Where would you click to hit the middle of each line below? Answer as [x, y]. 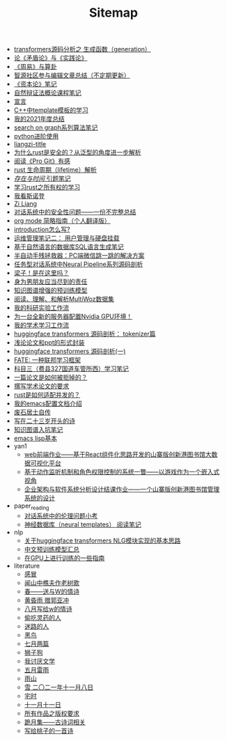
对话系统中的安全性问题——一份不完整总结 [75, 212]
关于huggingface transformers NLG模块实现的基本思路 [102, 540]
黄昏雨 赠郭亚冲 [47, 600]
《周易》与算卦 [35, 67]
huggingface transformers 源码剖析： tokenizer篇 [85, 334]
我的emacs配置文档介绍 [48, 404]
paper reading [32, 506]
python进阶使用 [36, 136]
